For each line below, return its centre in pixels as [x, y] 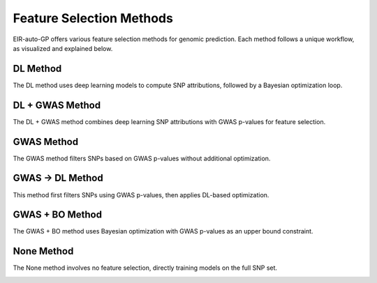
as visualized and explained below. [63, 48]
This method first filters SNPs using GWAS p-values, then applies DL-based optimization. [141, 194]
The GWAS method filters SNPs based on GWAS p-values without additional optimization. [142, 158]
